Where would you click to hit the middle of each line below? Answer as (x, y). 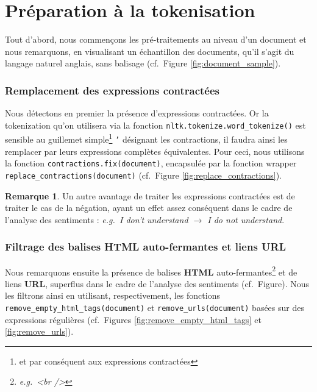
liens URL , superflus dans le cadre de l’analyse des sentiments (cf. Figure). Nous (157, 283)
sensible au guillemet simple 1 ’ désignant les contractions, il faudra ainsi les (146, 138)
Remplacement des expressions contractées (112, 90)
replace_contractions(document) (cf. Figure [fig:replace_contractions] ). (143, 175)
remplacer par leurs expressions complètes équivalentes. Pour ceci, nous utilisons (155, 151)
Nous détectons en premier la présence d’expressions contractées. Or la (137, 113)
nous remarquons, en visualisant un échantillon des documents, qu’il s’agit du (150, 51)
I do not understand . (246, 219)
